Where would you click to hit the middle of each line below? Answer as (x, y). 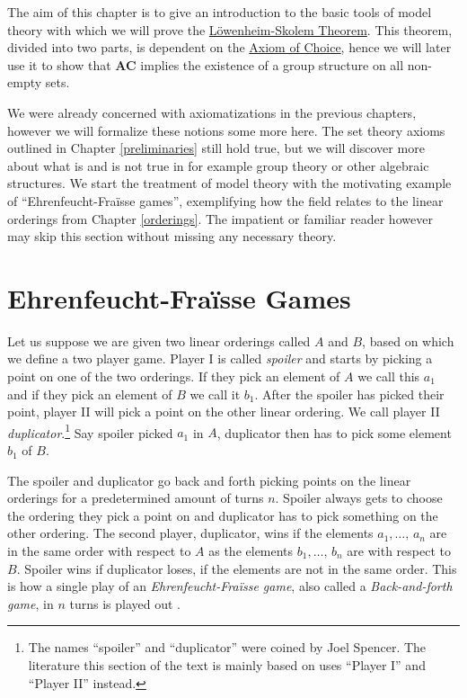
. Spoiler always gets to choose (359, 498)
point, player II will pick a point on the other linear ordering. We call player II (224, 412)
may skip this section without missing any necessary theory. (172, 236)
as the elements (251, 551)
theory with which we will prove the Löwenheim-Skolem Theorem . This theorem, (230, 29)
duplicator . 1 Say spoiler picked (90, 431)
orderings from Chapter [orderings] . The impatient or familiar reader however (220, 218)
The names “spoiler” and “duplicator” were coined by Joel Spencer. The (227, 647)
